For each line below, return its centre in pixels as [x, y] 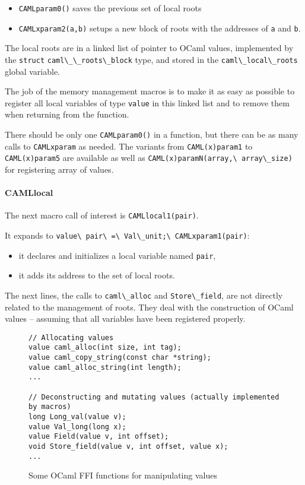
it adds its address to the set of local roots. [97, 275]
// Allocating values [71, 337]
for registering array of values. [59, 169]
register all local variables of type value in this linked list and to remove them [147, 102]
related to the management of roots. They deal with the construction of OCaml [149, 307]
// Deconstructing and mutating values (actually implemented [154, 397]
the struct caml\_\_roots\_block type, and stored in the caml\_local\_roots [151, 59]
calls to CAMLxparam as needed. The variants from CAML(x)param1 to [129, 146]
